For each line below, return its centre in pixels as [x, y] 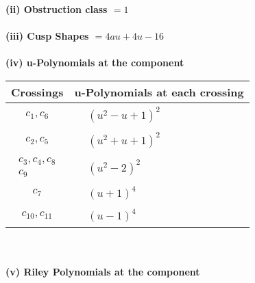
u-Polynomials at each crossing [159, 92]
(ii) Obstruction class [57, 9]
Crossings [37, 92]
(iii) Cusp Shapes [47, 36]
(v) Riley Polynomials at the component [103, 272]
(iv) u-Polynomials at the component [95, 63]
